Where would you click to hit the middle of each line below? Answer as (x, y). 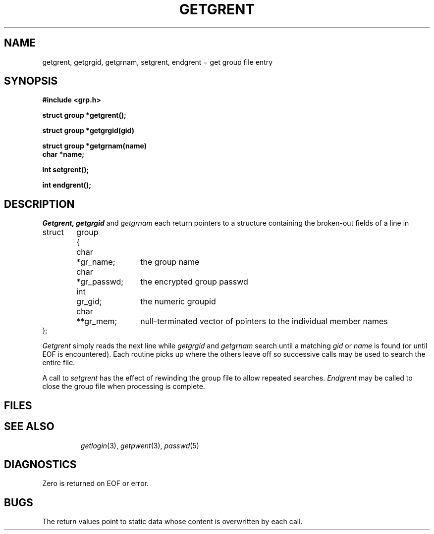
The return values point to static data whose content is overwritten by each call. (172, 522)
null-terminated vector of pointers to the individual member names (264, 321)
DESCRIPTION (39, 204)
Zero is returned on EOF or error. (95, 484)
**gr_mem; (97, 321)
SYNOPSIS (31, 81)
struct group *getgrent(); (84, 115)
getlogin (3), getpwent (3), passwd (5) (140, 445)
